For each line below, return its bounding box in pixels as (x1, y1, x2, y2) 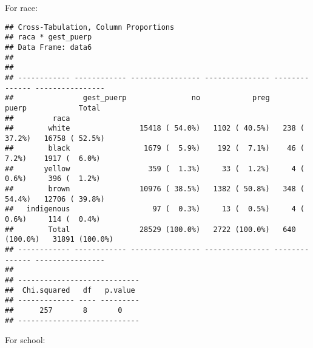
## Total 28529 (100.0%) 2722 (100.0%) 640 (5, 225, 296, 234)
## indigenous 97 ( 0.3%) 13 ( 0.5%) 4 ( (5, 205, 305, 214)
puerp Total (5, 103, 101, 112)
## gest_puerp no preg (5, 94, 270, 103)
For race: (5, 1, 38, 13)
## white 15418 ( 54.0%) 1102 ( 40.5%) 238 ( (5, 124, 305, 133)
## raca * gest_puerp (5, 33, 92, 42)
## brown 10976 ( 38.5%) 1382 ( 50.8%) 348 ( (5, 185, 305, 194)
